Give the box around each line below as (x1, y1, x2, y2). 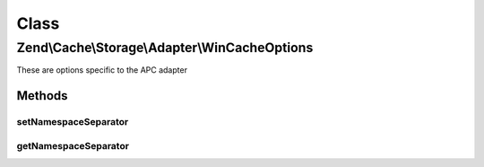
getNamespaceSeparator (16, 139, 130, 152)
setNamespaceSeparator (16, 116, 129, 128)
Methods (16, 88, 68, 103)
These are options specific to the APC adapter (16, 65, 188, 75)
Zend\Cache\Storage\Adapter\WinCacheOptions (16, 40, 314, 56)
